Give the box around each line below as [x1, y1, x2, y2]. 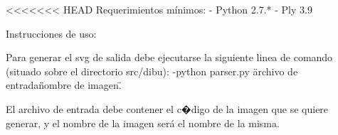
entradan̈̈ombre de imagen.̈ [6, 77, 122, 92]
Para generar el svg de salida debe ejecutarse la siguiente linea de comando [6, 50, 333, 65]
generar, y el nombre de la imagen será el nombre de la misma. [6, 115, 280, 130]
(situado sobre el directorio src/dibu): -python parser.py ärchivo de [6, 63, 298, 78]
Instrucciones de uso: [6, 26, 97, 40]
